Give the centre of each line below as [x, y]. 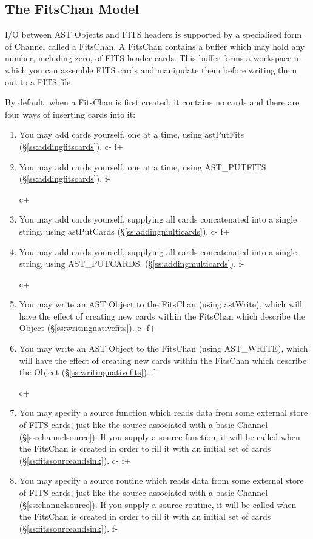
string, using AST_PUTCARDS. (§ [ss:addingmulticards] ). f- [132, 263]
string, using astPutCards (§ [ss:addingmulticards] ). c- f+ [124, 231]
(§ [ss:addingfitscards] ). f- [65, 179]
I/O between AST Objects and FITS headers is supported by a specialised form [153, 34]
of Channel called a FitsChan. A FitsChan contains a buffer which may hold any [155, 46]
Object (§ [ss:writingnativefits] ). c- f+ [88, 328]
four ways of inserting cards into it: [70, 114]
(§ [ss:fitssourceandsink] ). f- [68, 528]
